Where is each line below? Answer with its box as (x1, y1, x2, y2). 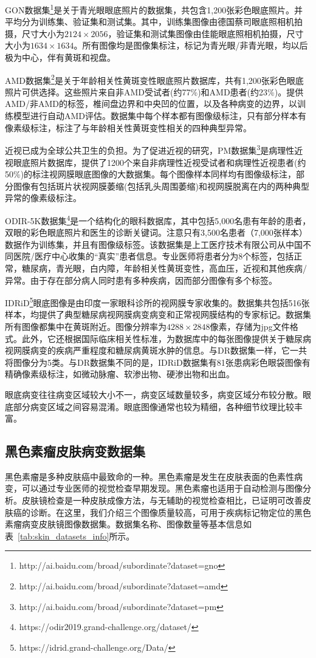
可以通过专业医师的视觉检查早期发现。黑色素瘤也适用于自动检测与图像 (21, 482, 303, 495)
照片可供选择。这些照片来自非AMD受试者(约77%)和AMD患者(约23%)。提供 (5, 85, 304, 98)
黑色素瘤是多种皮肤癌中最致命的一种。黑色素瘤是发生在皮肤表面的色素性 (5, 470, 294, 482)
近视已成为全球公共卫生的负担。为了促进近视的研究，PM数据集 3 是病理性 (5, 142, 295, 156)
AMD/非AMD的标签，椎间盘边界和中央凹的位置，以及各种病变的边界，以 (5, 97, 298, 110)
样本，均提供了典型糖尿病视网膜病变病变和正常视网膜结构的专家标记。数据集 (5, 308, 311, 321)
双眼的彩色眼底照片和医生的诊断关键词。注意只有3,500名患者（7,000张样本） (5, 226, 307, 239)
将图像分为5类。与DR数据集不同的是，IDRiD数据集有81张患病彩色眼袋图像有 (5, 355, 311, 368)
